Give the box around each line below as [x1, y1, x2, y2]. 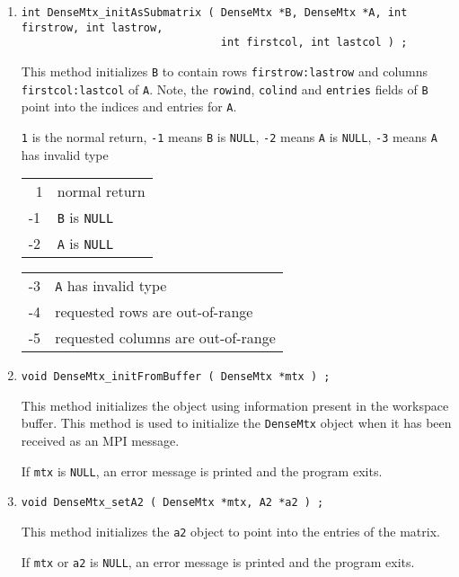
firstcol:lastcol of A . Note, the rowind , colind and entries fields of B [21, 79, 428, 98]
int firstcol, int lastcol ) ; [220, 36, 408, 49]
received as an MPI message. [21, 431, 180, 450]
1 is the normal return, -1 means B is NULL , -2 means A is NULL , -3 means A [21, 127, 437, 146]
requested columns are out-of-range [55, 327, 276, 349]
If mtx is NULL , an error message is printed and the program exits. [21, 461, 383, 480]
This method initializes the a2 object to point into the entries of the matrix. [21, 522, 440, 540]
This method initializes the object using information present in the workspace [21, 395, 449, 414]
